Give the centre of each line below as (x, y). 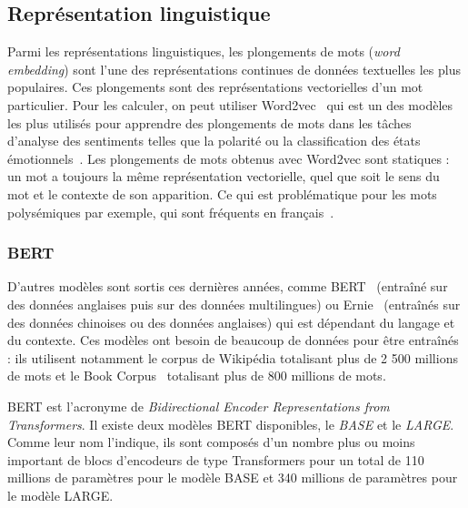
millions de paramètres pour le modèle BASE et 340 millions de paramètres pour (233, 478)
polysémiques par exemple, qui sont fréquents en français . (171, 212)
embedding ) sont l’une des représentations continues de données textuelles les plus (234, 69)
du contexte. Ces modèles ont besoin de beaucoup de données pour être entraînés (233, 340)
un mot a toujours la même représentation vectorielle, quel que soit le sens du (224, 176)
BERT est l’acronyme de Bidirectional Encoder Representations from (199, 406)
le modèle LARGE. (60, 495)
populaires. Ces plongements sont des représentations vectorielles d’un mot (215, 87)
